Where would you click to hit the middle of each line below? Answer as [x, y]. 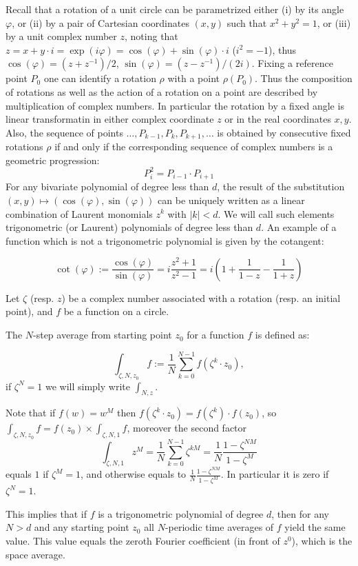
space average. [35, 554]
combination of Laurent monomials [79, 213]
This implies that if [46, 513]
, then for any [300, 513]
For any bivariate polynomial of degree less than [107, 186]
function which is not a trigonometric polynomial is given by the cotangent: [165, 240]
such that [247, 22]
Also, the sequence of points [64, 132]
